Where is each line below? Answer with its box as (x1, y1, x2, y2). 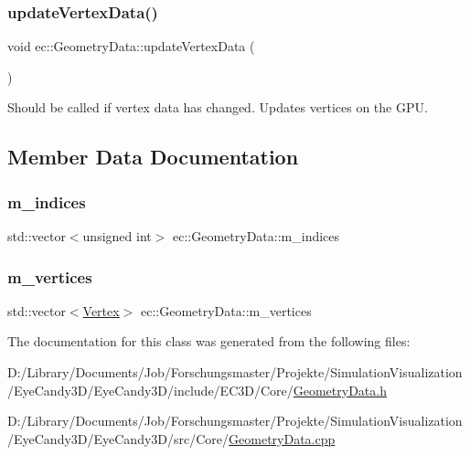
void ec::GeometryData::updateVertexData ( (7, 37, 255, 56)
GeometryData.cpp (229, 429, 336, 448)
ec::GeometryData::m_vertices (140, 301, 312, 320)
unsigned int (82, 227, 152, 245)
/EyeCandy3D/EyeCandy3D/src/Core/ (7, 429, 230, 448)
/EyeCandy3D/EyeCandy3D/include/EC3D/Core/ (7, 380, 294, 399)
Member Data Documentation (7, 143, 299, 171)
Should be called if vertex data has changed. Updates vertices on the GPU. (7, 98, 428, 117)
